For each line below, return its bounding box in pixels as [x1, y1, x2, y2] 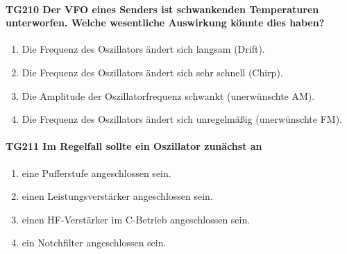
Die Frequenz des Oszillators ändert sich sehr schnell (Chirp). [22, 65, 283, 79]
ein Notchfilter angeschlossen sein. [22, 235, 167, 250]
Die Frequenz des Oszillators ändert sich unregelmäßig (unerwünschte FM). [22, 112, 343, 126]
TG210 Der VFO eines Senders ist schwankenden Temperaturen [6, 1, 319, 16]
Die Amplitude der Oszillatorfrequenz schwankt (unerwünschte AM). [22, 88, 315, 103]
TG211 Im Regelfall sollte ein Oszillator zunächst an [6, 139, 262, 153]
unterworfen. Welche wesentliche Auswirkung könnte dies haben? [6, 15, 325, 30]
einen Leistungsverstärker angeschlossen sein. [22, 189, 213, 203]
